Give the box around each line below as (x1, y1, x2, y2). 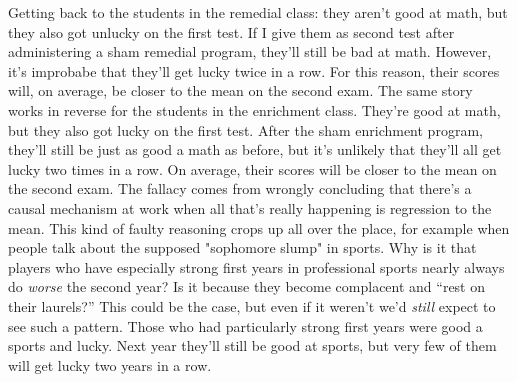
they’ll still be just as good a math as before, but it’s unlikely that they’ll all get (8, 139, 502, 160)
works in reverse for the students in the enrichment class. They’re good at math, (8, 99, 501, 120)
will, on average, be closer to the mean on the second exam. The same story (8, 80, 473, 101)
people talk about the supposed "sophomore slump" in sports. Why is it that (8, 237, 477, 258)
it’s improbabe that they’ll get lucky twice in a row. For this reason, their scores (8, 60, 500, 81)
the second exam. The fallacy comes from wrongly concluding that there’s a (8, 178, 472, 199)
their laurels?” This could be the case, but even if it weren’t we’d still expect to (8, 295, 496, 316)
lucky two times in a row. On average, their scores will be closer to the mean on (8, 158, 497, 179)
